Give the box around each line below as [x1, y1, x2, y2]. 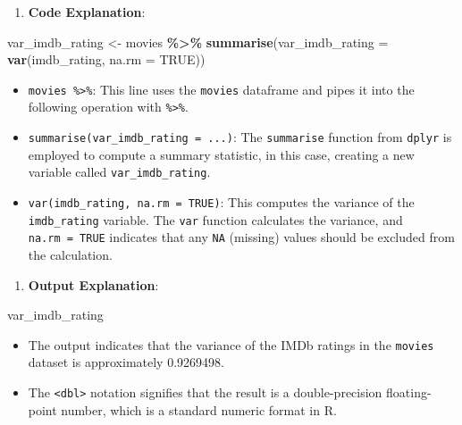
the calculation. [28, 245, 113, 263]
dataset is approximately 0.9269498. [28, 353, 224, 371]
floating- [386, 383, 432, 401]
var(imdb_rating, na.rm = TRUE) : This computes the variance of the [28, 193, 415, 211]
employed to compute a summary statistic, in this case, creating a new [28, 145, 415, 163]
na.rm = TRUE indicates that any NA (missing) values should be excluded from [28, 228, 455, 246]
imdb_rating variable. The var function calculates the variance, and [28, 210, 403, 229]
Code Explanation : [28, 3, 146, 21]
